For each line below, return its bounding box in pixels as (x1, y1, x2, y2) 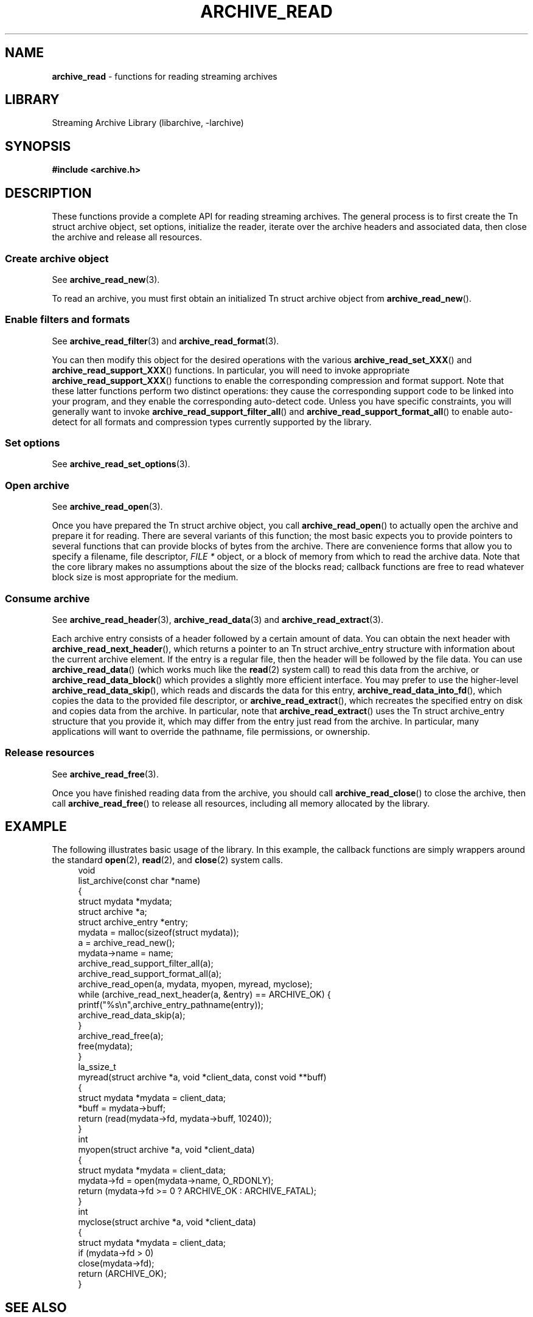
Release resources (5, 746, 95, 759)
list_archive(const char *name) (78, 875, 201, 886)
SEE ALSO (5, 1299, 67, 1315)
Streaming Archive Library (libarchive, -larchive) (52, 117, 244, 128)
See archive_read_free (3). (52, 768, 159, 779)
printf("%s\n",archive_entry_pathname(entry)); (78, 999, 263, 1010)
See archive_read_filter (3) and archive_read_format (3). (52, 335, 279, 346)
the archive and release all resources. (52, 232, 202, 243)
